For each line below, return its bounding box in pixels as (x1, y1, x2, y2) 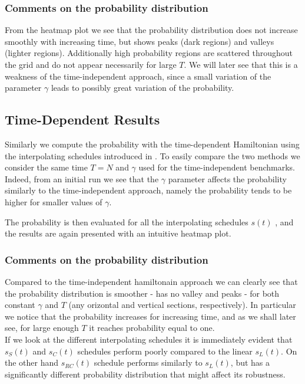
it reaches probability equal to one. (89, 321, 215, 334)
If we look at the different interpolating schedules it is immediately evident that (5, 333, 293, 345)
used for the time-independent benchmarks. (138, 161, 296, 173)
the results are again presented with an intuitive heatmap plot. (5, 227, 231, 239)
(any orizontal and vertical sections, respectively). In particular (68, 298, 296, 311)
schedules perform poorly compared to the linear (77, 344, 253, 357)
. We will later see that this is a (184, 58, 298, 70)
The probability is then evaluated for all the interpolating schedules (5, 215, 248, 228)
